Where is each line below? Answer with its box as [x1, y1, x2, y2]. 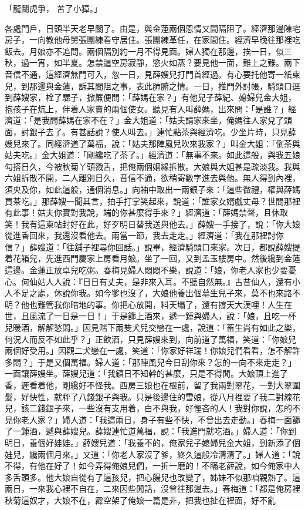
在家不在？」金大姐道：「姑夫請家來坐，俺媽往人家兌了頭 [74, 114, 292, 126]
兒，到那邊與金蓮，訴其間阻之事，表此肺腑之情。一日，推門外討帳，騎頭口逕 [5, 79, 300, 92]
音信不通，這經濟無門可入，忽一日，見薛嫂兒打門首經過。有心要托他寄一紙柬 [5, 68, 300, 80]
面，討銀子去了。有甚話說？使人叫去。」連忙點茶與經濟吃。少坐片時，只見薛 [5, 125, 296, 137]
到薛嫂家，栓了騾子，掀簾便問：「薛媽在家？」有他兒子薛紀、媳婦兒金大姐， [5, 91, 296, 103]
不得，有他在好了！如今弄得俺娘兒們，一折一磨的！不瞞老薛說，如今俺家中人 [5, 459, 300, 472]
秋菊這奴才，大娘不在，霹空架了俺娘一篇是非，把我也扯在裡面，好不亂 [5, 494, 276, 506]
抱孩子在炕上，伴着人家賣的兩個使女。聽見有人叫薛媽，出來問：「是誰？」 [5, 102, 288, 115]
